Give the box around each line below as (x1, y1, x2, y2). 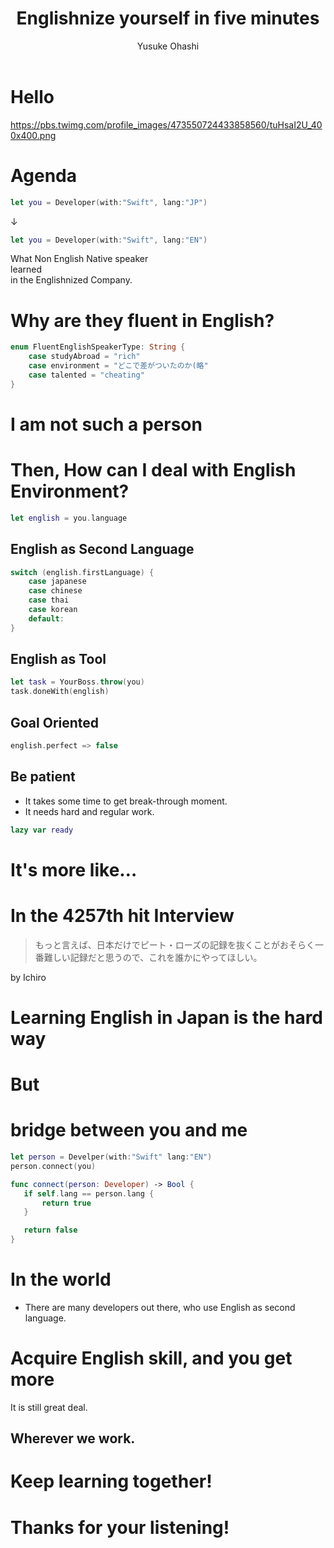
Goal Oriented (10, 714, 100, 731)
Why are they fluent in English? (10, 309, 275, 332)
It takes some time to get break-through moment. (24, 795, 228, 807)
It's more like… (10, 858, 138, 881)
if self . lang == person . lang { (23, 1188, 155, 1199)
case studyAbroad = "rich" (28, 352, 141, 362)
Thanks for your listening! (10, 1516, 230, 1539)
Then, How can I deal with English (10, 459, 297, 482)
